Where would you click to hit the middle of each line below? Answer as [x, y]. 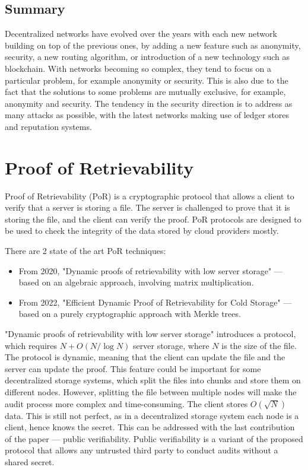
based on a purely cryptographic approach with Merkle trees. [130, 314]
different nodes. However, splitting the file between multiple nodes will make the [151, 391]
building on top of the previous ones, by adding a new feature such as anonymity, [153, 45]
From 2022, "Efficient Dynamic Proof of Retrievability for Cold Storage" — [155, 302]
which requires [31, 345]
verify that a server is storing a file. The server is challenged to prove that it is [147, 207]
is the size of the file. [259, 345]
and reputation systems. [48, 126]
